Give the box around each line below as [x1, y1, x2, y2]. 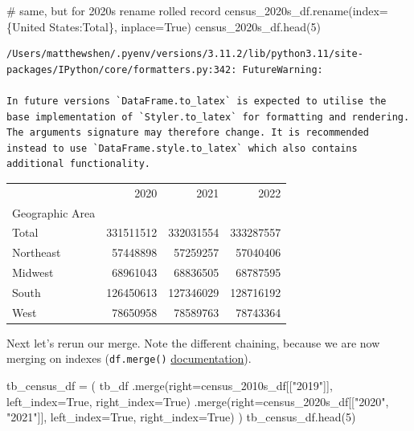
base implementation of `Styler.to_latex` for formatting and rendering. [6, 111, 410, 123]
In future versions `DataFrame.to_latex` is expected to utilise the [6, 95, 387, 107]
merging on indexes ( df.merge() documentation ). [6, 350, 252, 367]
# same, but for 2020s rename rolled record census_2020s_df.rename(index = [6, 2, 388, 18]
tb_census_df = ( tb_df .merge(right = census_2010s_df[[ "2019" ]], [6, 377, 333, 394]
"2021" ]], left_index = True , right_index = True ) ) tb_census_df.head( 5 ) [6, 409, 356, 425]
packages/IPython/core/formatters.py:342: [6, 63, 237, 75]
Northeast [12, 244, 61, 261]
